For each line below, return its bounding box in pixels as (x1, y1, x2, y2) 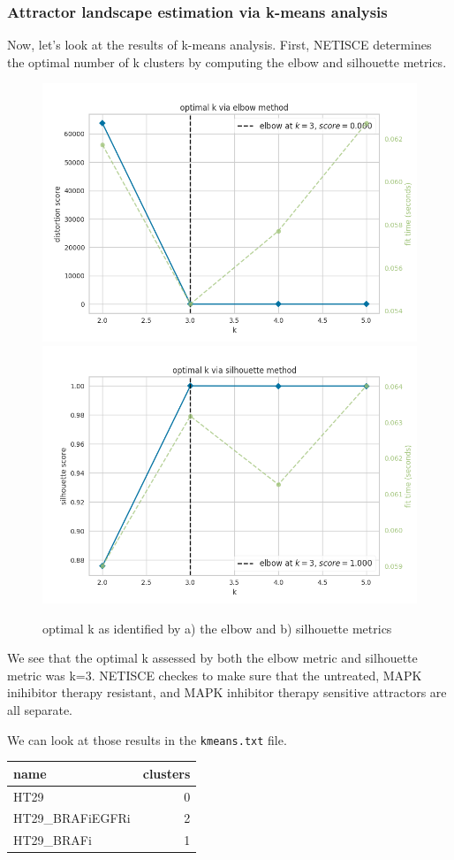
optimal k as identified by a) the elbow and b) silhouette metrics (42, 618, 392, 637)
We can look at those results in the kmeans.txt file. (7, 730, 287, 749)
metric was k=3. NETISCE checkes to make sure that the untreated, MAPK (7, 665, 422, 684)
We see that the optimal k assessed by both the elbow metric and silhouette (7, 649, 418, 667)
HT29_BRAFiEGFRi (13, 809, 131, 827)
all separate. (7, 700, 73, 718)
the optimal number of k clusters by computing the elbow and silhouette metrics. (7, 52, 447, 71)
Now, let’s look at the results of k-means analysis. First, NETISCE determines (7, 35, 432, 54)
